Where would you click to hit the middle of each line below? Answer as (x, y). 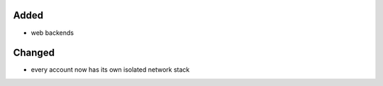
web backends (52, 33)
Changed (34, 53)
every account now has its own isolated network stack (110, 70)
